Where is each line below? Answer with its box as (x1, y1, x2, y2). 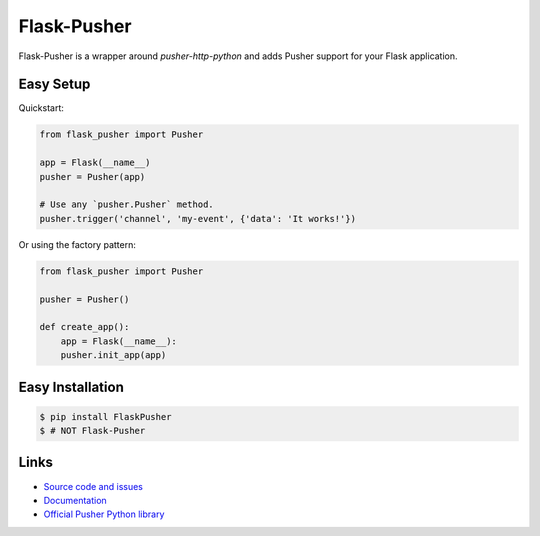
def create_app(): (39, 321, 130, 333)
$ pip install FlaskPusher (39, 411, 172, 422)
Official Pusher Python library (43, 508, 165, 520)
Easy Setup (18, 76, 91, 93)
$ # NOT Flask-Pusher (39, 425, 146, 437)
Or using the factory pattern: (18, 238, 137, 250)
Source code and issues (43, 480, 144, 492)
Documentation (43, 494, 107, 506)
